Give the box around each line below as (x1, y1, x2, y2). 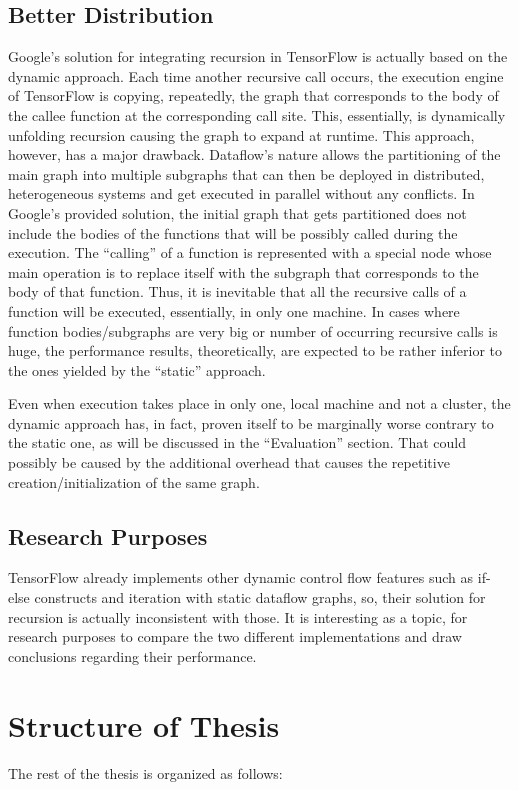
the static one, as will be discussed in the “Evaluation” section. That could (8, 432, 466, 453)
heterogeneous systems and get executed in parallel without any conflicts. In (8, 183, 475, 204)
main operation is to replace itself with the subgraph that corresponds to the (8, 261, 479, 282)
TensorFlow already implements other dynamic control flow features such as (8, 567, 474, 588)
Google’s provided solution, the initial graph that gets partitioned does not (8, 202, 467, 223)
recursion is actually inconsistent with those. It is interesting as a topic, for (8, 606, 468, 627)
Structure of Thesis (8, 704, 280, 745)
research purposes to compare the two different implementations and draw (8, 626, 462, 647)
